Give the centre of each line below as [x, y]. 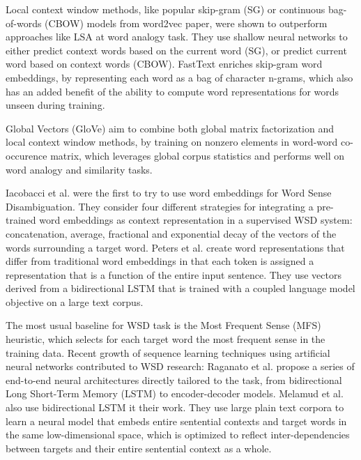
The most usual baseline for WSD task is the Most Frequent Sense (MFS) [163, 325]
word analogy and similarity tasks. [79, 169]
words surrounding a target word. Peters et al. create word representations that [175, 247]
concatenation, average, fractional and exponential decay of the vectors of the [171, 233]
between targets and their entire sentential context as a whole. [139, 448]
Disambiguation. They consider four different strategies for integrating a [160, 206]
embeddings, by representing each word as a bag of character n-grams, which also [179, 77]
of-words [24, 23]
